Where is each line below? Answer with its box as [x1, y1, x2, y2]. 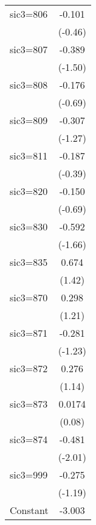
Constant [10, 503, 49, 517]
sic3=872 [10, 361, 48, 375]
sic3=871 [10, 326, 48, 340]
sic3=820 [10, 184, 48, 198]
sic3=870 [10, 290, 48, 304]
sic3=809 [10, 113, 48, 127]
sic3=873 [10, 397, 48, 411]
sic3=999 [10, 468, 48, 482]
